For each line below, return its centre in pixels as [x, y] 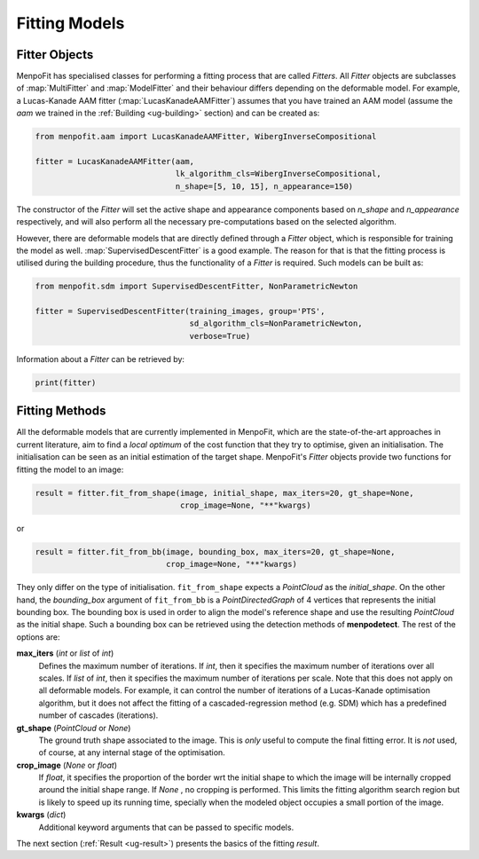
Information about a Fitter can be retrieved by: [101, 359]
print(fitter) [66, 382]
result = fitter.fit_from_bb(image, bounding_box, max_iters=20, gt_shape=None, [215, 552]
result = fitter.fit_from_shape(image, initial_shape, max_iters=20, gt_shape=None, [224, 493]
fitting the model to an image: [70, 469]
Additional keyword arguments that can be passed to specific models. [166, 827]
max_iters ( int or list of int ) [65, 653]
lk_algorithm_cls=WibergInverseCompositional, [278, 174]
